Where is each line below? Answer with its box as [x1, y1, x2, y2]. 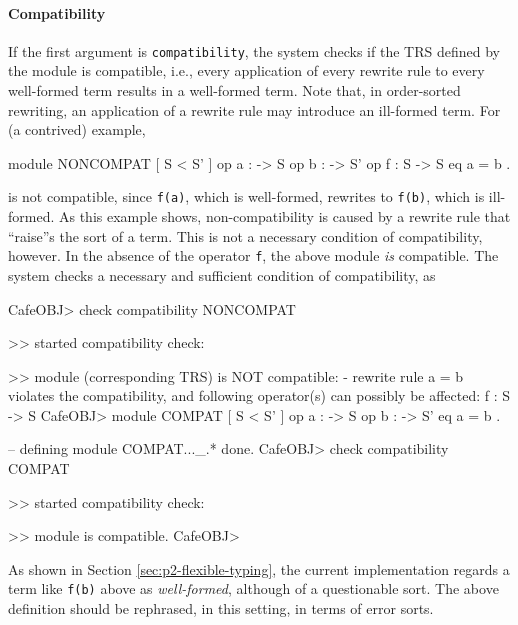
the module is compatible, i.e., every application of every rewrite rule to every [8, 60, 485, 81]
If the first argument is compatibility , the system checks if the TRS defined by [8, 40, 500, 61]
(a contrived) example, [8, 119, 146, 140]
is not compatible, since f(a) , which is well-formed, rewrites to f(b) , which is [8, 186, 485, 207]
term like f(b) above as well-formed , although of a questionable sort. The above [8, 578, 499, 599]
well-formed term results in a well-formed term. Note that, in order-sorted [8, 80, 461, 101]
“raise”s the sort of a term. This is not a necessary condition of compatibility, [8, 225, 483, 246]
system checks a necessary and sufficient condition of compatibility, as [8, 264, 436, 285]
